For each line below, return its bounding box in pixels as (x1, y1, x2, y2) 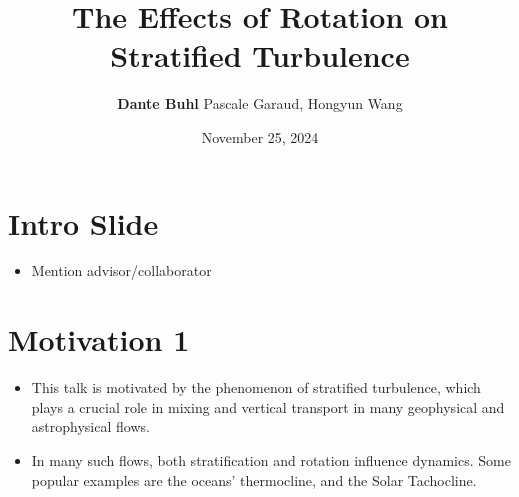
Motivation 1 (8, 319, 190, 360)
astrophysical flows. (31, 416, 150, 437)
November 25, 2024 (201, 126, 319, 147)
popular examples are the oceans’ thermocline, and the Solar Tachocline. (31, 469, 477, 490)
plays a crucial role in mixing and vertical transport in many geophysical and (31, 396, 505, 417)
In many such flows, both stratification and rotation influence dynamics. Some (31, 449, 511, 470)
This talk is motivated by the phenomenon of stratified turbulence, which (31, 377, 481, 398)
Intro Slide (8, 202, 159, 243)
